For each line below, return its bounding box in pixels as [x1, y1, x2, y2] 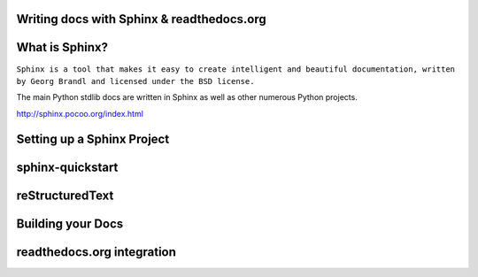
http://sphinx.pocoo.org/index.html [16, 108, 143, 119]
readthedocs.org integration [16, 244, 177, 259]
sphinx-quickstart [16, 159, 119, 174]
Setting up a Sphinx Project [16, 131, 170, 146]
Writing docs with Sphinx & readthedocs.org [16, 12, 266, 27]
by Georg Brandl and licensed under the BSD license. [16, 76, 255, 86]
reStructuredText [16, 188, 114, 203]
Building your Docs [16, 216, 124, 231]
